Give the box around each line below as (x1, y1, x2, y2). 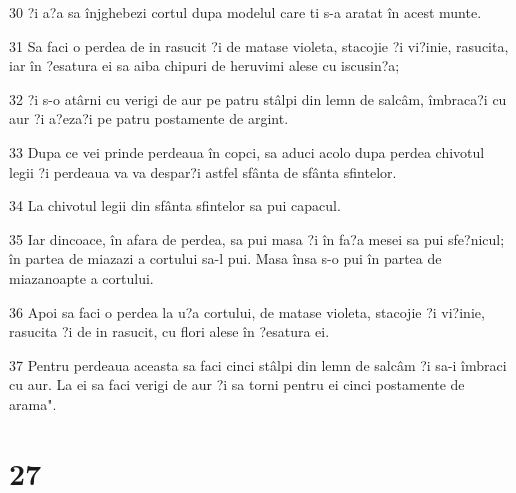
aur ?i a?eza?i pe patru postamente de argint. (9, 108, 289, 129)
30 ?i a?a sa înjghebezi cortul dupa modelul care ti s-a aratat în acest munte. (9, 2, 482, 22)
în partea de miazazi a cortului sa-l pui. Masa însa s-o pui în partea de (9, 248, 442, 269)
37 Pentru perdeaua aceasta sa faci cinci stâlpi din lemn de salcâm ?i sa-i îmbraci (9, 354, 507, 375)
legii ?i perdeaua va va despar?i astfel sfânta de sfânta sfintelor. (9, 161, 397, 182)
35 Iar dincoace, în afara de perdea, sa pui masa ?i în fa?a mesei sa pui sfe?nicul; (9, 228, 505, 249)
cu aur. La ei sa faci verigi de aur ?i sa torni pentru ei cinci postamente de (9, 374, 465, 395)
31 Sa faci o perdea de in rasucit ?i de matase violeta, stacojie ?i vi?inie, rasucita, (9, 35, 509, 56)
